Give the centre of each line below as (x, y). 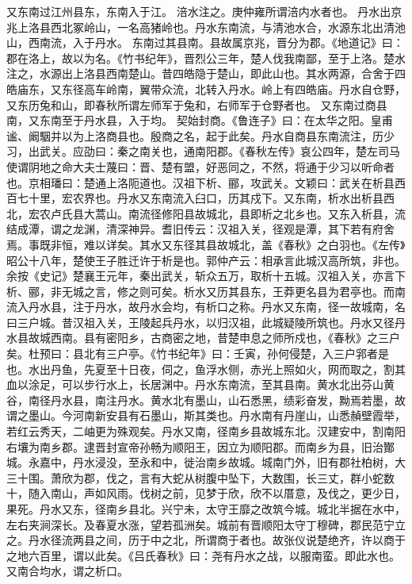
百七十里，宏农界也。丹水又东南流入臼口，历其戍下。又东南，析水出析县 (195, 198)
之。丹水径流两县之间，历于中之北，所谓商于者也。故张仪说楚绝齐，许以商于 (206, 540)
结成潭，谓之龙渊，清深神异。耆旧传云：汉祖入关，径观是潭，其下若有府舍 (200, 229)
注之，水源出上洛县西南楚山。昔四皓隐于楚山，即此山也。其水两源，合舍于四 (206, 73)
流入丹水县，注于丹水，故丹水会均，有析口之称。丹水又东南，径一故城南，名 (206, 307)
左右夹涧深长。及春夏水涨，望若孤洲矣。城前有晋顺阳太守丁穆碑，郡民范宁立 (206, 524)
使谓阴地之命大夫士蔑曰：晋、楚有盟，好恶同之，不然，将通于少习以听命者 (200, 166)
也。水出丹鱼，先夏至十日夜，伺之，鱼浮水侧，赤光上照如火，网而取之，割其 (206, 369)
